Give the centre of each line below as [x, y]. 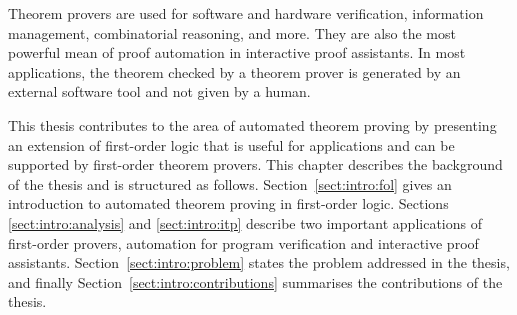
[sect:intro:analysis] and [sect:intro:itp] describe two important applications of [245, 222]
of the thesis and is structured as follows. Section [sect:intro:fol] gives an [230, 183]
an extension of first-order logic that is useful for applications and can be [231, 144]
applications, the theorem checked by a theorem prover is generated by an [234, 71]
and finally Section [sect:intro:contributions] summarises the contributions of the [255, 281]
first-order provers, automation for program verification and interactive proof [243, 242]
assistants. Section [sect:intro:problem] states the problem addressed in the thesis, [259, 262]
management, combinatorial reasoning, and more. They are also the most [232, 32]
